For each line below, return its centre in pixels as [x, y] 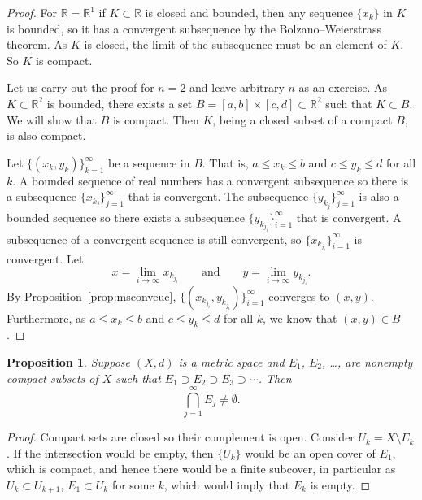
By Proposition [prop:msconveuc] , [91, 296]
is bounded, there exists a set [120, 103]
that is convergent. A [349, 217]
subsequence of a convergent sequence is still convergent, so [154, 239]
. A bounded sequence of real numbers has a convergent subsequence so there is [211, 180]
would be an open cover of [310, 452]
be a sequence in [149, 162]
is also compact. [46, 135]
